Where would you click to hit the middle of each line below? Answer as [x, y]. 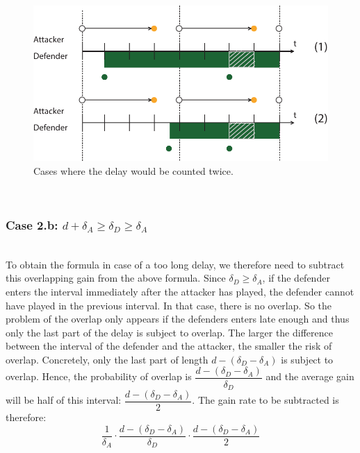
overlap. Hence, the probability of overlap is [99, 376]
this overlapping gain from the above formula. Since [116, 278]
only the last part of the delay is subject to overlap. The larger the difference [169, 332]
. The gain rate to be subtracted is [265, 400]
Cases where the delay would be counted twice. [133, 170]
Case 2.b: [32, 224]
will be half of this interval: [64, 400]
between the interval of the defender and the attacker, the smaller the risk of [169, 346]
